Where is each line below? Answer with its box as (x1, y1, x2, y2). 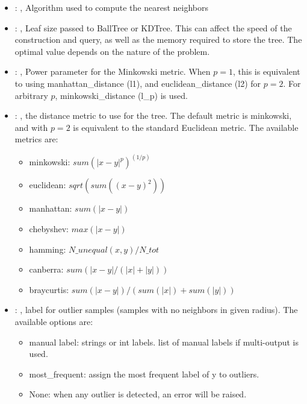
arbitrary (14, 89, 48, 101)
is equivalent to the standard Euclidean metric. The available (73, 121, 299, 133)
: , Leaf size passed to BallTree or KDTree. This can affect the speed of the (14, 21, 292, 34)
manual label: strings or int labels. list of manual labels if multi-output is (29, 335, 299, 348)
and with (14, 121, 48, 133)
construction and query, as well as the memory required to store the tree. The (14, 33, 302, 46)
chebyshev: (29, 222, 69, 235)
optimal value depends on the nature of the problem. (14, 45, 210, 57)
